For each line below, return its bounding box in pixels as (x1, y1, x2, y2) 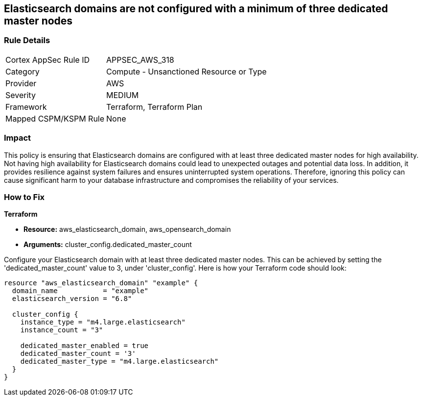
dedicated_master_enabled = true (20, 342, 149, 350)
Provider (5, 78, 37, 88)
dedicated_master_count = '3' (20, 350, 136, 358)
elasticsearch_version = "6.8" (12, 295, 132, 303)
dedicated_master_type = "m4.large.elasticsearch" (20, 357, 219, 366)
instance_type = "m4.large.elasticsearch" (20, 318, 186, 326)
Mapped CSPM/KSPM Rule (5, 113, 105, 124)
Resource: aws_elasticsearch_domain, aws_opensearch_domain (23, 225, 231, 234)
